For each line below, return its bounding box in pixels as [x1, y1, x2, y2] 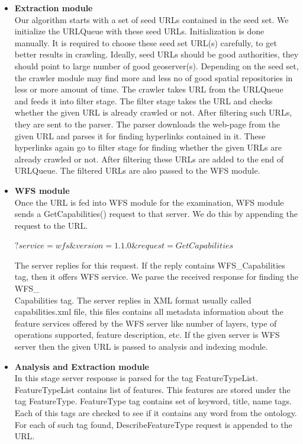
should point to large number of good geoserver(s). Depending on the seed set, [14, 59, 299, 72]
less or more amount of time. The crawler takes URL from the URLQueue [14, 83, 283, 95]
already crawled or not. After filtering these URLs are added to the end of [14, 152, 284, 165]
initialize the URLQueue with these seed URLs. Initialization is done [14, 25, 265, 37]
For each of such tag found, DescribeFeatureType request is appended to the [14, 418, 292, 430]
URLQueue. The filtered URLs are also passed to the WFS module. [14, 164, 260, 177]
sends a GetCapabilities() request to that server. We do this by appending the [14, 207, 298, 220]
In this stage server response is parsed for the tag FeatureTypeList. [14, 372, 258, 384]
